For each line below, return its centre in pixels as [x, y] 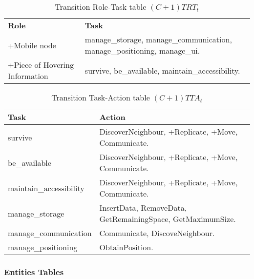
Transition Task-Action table [101, 97]
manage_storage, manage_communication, [158, 39]
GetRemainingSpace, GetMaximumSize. [168, 219]
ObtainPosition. [126, 247]
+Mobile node [32, 45]
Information [28, 76]
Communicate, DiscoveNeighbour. [157, 233]
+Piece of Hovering [41, 65]
